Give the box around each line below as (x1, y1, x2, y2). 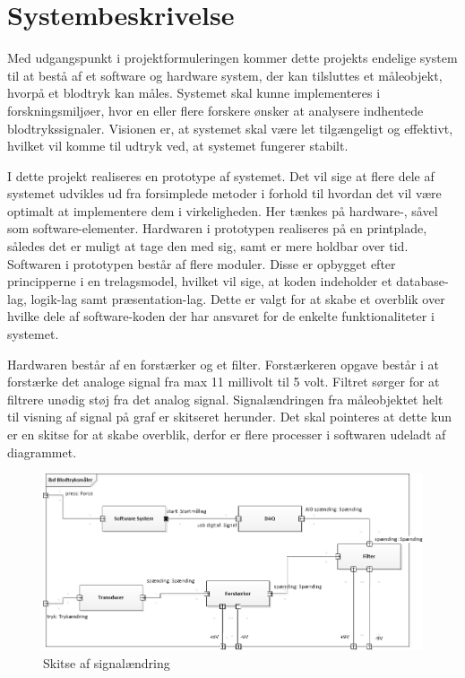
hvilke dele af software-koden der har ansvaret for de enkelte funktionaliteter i (7, 307, 435, 326)
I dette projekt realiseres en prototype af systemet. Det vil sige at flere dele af (7, 166, 435, 185)
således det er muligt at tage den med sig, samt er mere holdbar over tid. (7, 237, 409, 256)
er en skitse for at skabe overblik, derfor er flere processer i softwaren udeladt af (7, 425, 446, 443)
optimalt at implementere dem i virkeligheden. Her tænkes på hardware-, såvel (7, 201, 438, 220)
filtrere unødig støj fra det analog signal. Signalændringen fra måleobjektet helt (7, 389, 443, 408)
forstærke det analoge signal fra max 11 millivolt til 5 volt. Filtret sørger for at (7, 372, 440, 391)
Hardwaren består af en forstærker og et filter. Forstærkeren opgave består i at (7, 354, 439, 373)
